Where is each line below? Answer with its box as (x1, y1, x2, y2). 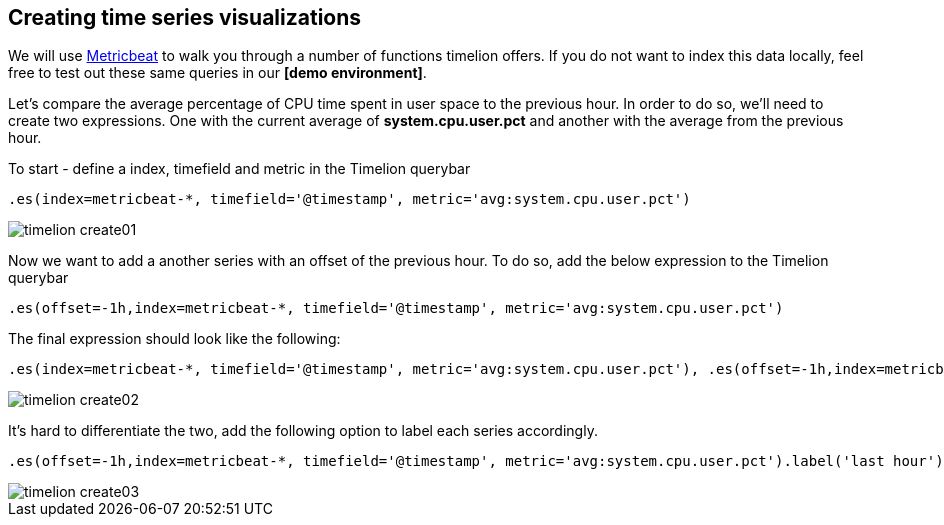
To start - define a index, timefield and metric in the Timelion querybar (8, 160, 471, 178)
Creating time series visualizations (8, 5, 362, 30)
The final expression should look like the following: (8, 330, 341, 348)
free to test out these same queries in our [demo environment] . (8, 64, 427, 82)
